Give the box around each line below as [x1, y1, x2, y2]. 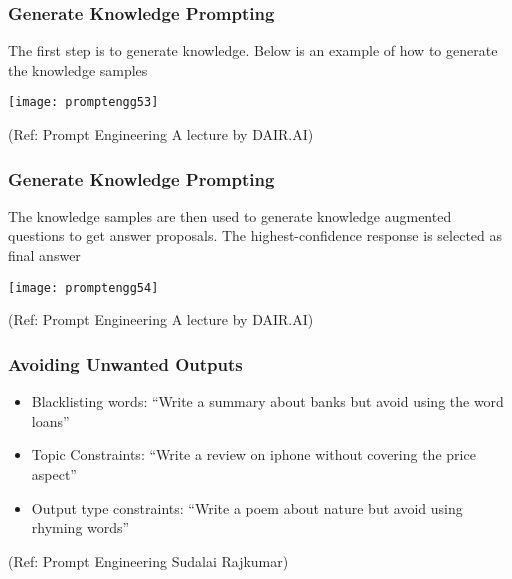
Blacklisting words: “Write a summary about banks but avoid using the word [31, 391, 504, 412]
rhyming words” [31, 517, 130, 538]
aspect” [31, 463, 77, 484]
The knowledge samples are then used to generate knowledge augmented [8, 205, 452, 226]
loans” [31, 410, 70, 431]
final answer [8, 245, 81, 266]
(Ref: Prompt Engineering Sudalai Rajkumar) [8, 550, 289, 571]
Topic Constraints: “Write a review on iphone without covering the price [31, 444, 476, 465]
